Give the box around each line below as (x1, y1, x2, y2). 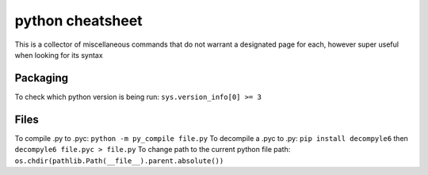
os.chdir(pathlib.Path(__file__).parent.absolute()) (14, 156, 224, 165)
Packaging (14, 71, 69, 85)
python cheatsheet (14, 12, 143, 29)
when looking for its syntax (14, 50, 103, 59)
